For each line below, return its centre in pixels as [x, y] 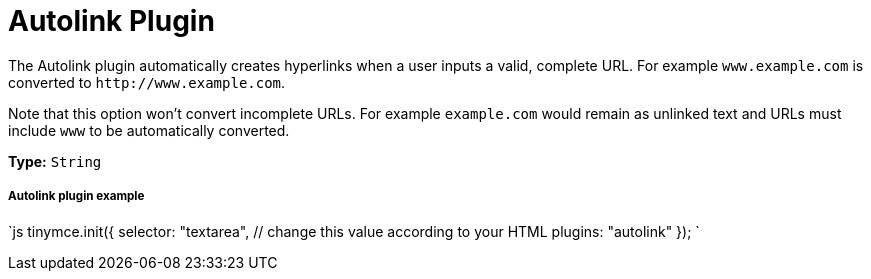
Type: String [55, 161]
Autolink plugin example [76, 196]
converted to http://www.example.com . [147, 82]
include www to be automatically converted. [149, 130]
